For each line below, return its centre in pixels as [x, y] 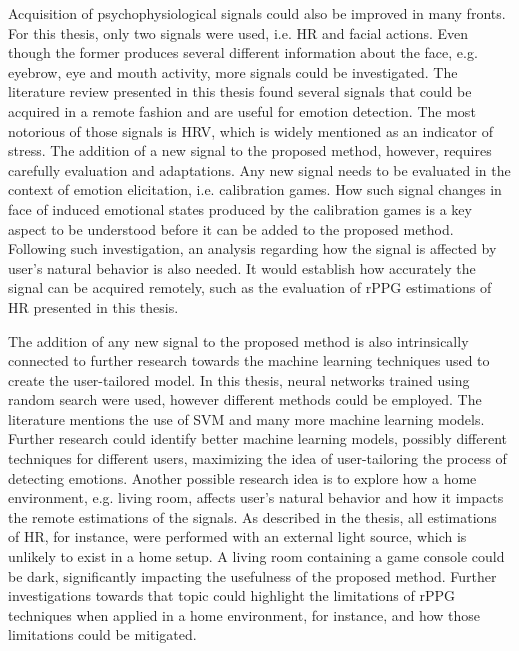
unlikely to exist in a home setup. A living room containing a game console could [256, 556]
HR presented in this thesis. [93, 306]
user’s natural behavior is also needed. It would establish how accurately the [242, 267]
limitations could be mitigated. [102, 634]
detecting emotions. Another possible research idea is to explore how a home [242, 477]
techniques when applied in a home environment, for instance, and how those [244, 614]
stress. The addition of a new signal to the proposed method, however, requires [250, 150]
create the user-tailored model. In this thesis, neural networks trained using [239, 379]
